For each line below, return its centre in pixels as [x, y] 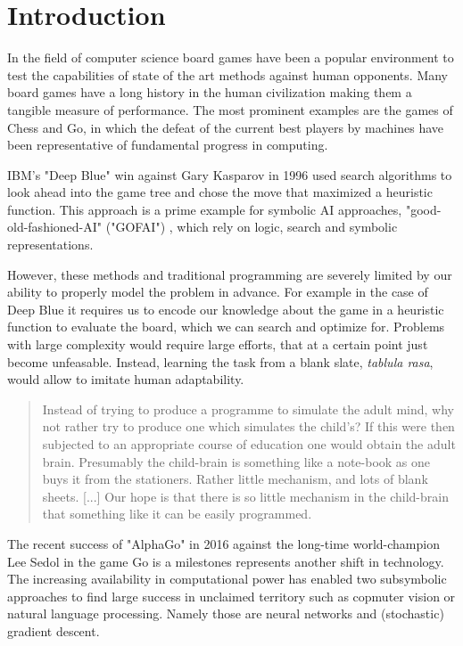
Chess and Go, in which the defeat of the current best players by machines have [226, 127]
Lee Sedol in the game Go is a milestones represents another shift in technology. [226, 561]
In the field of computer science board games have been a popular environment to [231, 57]
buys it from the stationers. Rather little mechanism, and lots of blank [235, 479]
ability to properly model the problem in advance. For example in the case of [218, 292]
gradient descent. [54, 630]
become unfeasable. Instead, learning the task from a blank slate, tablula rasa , [220, 361]
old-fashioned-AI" [55, 227]
